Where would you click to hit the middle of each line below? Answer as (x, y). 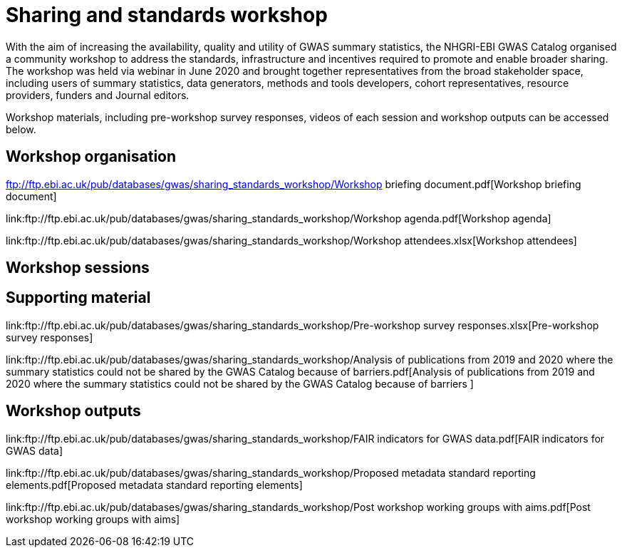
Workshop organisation (91, 157)
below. (21, 129)
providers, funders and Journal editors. (98, 95)
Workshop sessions (78, 268)
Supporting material (78, 298)
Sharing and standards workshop (167, 15)
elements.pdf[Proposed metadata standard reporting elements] (154, 485)
